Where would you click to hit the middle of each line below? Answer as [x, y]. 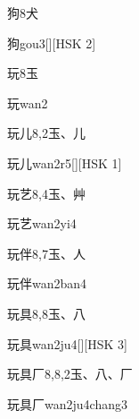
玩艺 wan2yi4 [42, 223]
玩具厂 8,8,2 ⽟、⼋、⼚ [70, 374]
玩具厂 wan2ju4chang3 [67, 403]
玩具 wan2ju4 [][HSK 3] [67, 343]
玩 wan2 [28, 103]
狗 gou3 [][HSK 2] [52, 43]
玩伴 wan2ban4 [47, 283]
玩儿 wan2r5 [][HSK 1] [65, 162]
